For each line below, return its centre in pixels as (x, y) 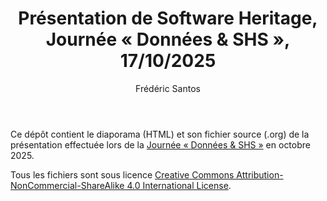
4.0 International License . (179, 185)
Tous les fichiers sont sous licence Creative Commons (122, 174)
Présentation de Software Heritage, (168, 18)
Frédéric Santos (168, 88)
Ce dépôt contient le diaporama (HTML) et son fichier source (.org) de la (160, 134)
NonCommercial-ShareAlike (67, 185)
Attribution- (260, 174)
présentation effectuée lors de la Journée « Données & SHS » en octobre (160, 144)
